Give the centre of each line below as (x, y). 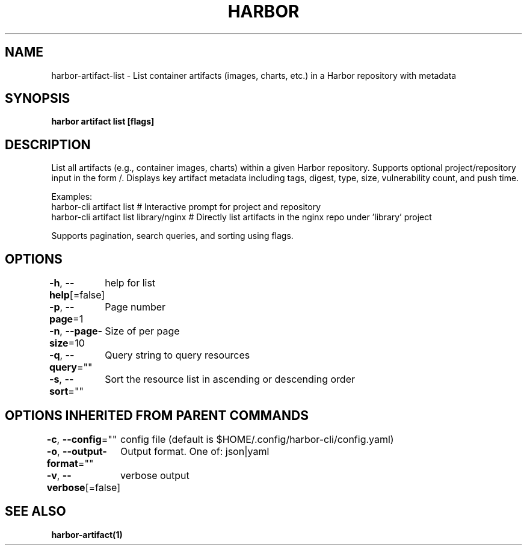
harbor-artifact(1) (87, 534)
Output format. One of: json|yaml (195, 451)
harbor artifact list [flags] (103, 122)
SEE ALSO (35, 511)
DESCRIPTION (48, 144)
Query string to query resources (177, 355)
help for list (130, 283)
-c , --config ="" (82, 439)
